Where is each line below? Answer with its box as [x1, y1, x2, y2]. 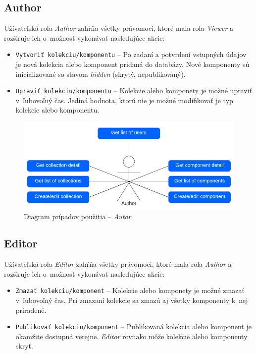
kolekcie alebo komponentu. [15, 105, 100, 115]
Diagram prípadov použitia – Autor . [24, 211, 133, 222]
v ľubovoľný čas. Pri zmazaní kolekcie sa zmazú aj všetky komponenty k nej [15, 295, 248, 305]
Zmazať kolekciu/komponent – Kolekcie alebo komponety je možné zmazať [15, 285, 245, 295]
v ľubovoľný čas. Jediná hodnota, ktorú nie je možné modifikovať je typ [15, 95, 233, 105]
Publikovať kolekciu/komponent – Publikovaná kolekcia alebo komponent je [15, 321, 252, 332]
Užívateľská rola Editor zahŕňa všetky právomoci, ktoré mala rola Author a [4, 259, 232, 269]
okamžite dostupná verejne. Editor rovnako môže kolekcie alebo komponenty [15, 331, 248, 341]
